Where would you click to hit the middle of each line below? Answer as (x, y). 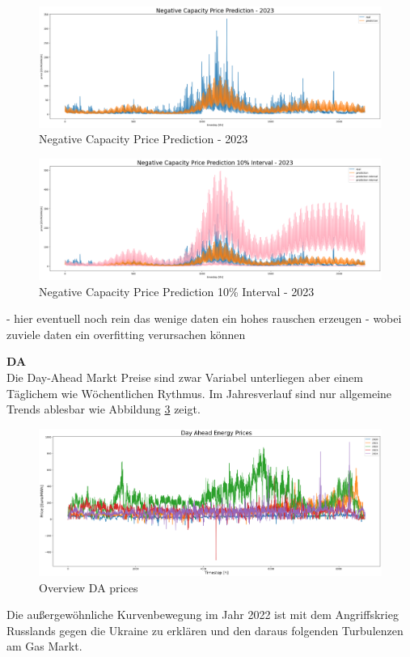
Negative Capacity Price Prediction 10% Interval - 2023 (177, 291)
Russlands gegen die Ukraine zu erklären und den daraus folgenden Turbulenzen (205, 630)
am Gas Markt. (44, 646)
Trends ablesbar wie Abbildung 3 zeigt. (104, 409)
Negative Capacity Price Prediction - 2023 (144, 139)
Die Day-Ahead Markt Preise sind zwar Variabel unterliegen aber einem (185, 377)
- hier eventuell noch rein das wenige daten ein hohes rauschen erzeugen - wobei (204, 318)
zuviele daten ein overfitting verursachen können (126, 334)
